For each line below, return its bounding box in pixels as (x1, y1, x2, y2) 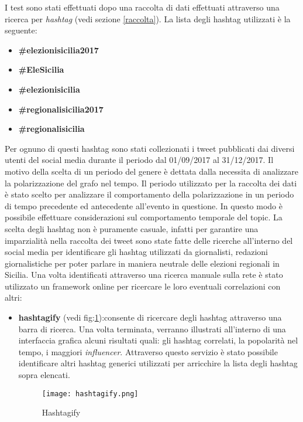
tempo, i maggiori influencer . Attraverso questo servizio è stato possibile (18, 345, 278, 358)
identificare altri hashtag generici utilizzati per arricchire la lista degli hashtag (18, 357, 298, 369)
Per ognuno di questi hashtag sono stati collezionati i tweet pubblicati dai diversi (5, 142, 295, 154)
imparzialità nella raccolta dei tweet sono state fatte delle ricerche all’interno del (5, 234, 293, 246)
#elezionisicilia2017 (18, 43, 99, 56)
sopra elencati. (18, 369, 70, 381)
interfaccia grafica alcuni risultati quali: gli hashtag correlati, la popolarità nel (18, 334, 298, 346)
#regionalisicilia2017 (18, 103, 104, 115)
